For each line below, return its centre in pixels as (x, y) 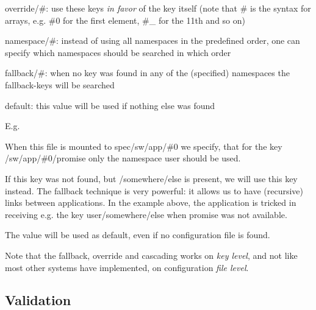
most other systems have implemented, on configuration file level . (127, 267)
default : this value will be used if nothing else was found (110, 105)
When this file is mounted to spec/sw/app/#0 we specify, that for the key (144, 146)
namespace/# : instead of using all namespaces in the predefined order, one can (153, 41)
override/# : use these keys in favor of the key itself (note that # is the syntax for (158, 8)
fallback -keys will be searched (60, 84)
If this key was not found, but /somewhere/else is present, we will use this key (151, 178)
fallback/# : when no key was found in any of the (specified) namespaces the (147, 73)
